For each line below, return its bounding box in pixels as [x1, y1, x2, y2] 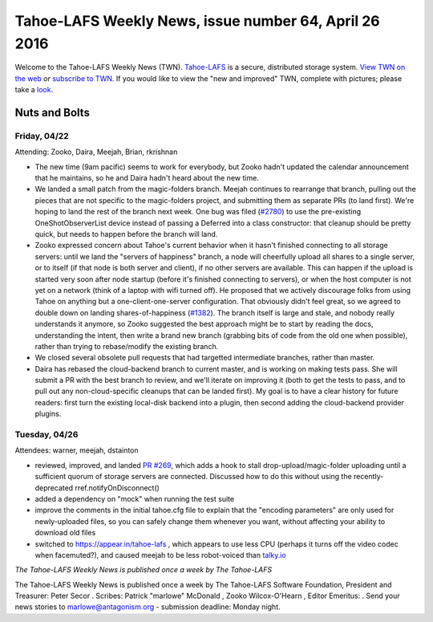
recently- [353, 472, 384, 482]
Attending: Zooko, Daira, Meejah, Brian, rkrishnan [14, 147, 178, 157]
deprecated [34, 482, 74, 493]
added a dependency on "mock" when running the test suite [34, 494, 235, 503]
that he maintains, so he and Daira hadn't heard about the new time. [34, 173, 260, 183]
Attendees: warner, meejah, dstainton [14, 445, 140, 455]
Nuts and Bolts [14, 105, 90, 120]
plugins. [34, 409, 62, 419]
